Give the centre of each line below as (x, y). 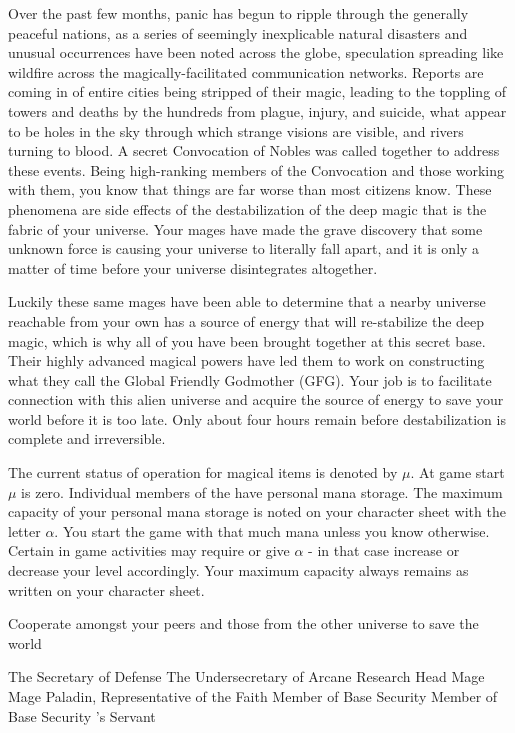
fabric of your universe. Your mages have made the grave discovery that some (245, 228)
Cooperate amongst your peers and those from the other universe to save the (243, 623)
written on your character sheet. (106, 589)
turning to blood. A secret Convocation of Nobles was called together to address (254, 150)
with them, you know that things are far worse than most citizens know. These (250, 189)
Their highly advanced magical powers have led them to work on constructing (246, 360)
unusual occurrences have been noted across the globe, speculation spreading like (256, 52)
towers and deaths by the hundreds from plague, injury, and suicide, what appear (257, 110)
